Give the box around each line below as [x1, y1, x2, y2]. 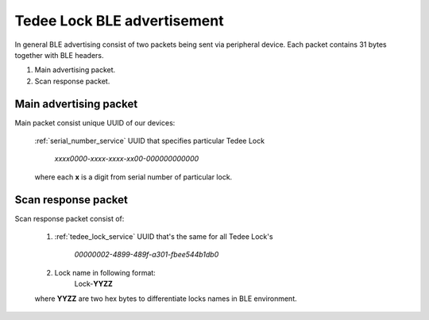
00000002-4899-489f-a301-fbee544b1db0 [74, 250, 219, 260]
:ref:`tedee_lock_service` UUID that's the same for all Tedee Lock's [54, 232, 273, 241]
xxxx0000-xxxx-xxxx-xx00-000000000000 [54, 154, 199, 164]
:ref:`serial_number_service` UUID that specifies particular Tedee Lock [34, 136, 265, 146]
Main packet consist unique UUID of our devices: [14, 118, 176, 127]
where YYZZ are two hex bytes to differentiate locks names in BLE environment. [34, 294, 297, 303]
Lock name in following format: [54, 268, 157, 277]
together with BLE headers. [14, 50, 104, 60]
